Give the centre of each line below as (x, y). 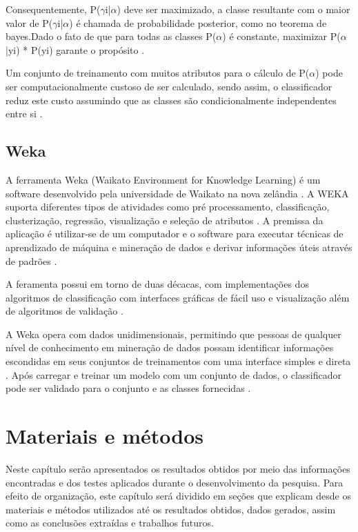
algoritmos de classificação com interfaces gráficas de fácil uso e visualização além (178, 297)
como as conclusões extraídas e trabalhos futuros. (110, 523)
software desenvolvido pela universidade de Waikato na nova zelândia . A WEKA (177, 193)
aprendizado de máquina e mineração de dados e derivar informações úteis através (179, 247)
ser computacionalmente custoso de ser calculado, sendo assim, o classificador (169, 86)
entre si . (24, 114)
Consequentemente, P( (53, 9)
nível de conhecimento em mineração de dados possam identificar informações (170, 347)
